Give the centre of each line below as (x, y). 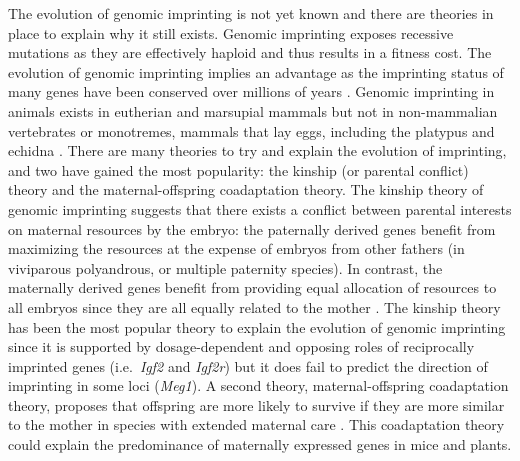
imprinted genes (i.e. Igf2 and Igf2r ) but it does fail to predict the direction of (248, 365)
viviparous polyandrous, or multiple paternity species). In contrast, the (225, 267)
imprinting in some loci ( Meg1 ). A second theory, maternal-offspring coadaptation (258, 385)
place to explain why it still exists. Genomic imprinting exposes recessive (231, 32)
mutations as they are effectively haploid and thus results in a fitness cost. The (250, 52)
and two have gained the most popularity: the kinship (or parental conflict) (238, 169)
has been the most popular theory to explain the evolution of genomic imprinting (257, 326)
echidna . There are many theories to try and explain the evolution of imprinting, (257, 150)
